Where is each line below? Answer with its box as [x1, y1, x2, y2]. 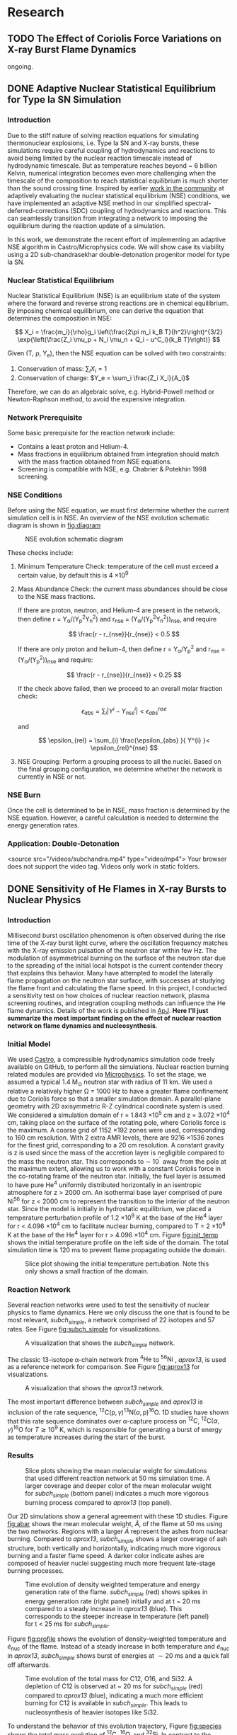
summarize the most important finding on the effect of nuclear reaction [7, 1014, 221, 1022]
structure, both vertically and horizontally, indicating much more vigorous [7, 1544, 221, 1552]
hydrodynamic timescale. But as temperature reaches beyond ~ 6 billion [7, 161, 217, 170]
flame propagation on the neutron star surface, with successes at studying [7, 976, 225, 985]
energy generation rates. [7, 820, 80, 829]
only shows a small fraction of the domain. [25, 1266, 149, 1275]
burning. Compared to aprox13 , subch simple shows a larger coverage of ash [7, 1535, 228, 1545]
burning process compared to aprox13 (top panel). [25, 1499, 172, 1507]
